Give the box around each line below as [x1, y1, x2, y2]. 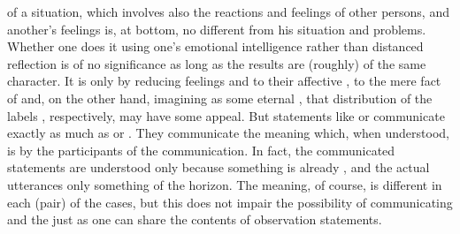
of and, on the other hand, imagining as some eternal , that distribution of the [7, 88, 433, 107]
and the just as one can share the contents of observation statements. [7, 210, 382, 229]
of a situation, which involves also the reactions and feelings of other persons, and [7, 3, 449, 20]
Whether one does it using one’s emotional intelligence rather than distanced [7, 37, 424, 56]
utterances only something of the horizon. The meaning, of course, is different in [7, 175, 442, 193]
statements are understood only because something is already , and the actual [7, 158, 430, 177]
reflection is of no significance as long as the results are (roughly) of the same [7, 54, 426, 72]
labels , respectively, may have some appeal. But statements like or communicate [7, 106, 445, 125]
